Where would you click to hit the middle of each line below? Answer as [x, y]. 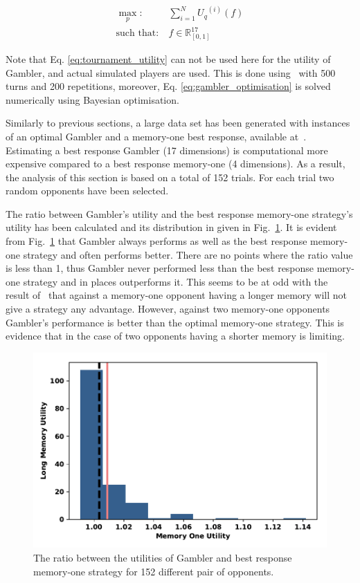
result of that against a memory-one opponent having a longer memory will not [177, 295]
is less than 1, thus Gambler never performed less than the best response [160, 268]
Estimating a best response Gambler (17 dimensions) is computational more [167, 150]
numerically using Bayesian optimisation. [92, 99]
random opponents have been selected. [87, 191]
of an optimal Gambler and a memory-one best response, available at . [156, 136]
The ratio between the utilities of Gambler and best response [163, 558]
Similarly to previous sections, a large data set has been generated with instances [178, 123]
